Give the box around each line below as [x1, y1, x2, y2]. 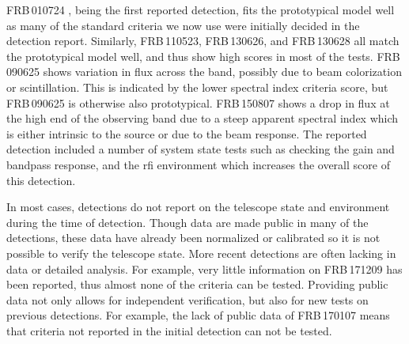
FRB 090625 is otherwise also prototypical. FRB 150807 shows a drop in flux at [6, 94, 390, 111]
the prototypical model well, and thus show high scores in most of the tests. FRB [6, 47, 400, 64]
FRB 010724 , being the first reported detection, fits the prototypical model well [6, 2, 395, 17]
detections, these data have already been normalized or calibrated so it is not [6, 229, 381, 246]
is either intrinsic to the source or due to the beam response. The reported [6, 125, 367, 142]
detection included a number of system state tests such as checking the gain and [6, 141, 395, 157]
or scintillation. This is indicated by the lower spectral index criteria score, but [6, 78, 388, 95]
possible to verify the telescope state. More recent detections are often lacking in [6, 244, 396, 261]
